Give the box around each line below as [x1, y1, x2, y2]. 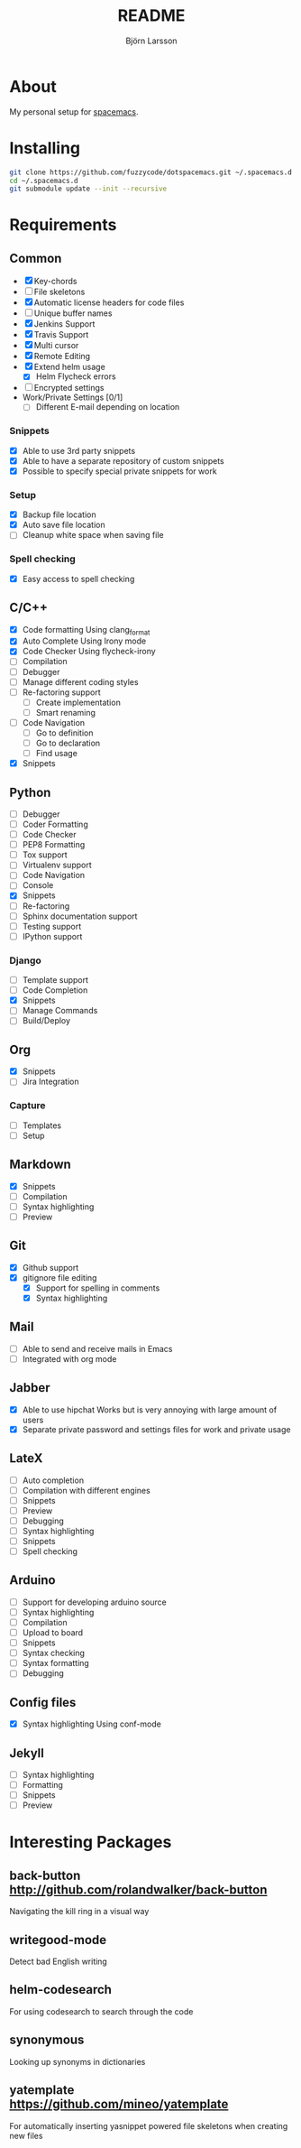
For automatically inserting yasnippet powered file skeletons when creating [9, 2120, 288, 2131]
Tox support [22, 849, 68, 860]
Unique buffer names [33, 308, 113, 319]
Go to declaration [35, 737, 101, 748]
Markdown [9, 1157, 72, 1172]
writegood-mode [9, 1932, 107, 1948]
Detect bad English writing [9, 1956, 108, 1967]
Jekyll [9, 1745, 45, 1761]
